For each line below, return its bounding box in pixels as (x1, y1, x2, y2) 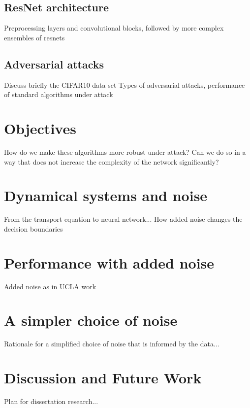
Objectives (4, 118, 76, 138)
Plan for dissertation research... (4, 396, 98, 406)
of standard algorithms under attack (4, 89, 113, 100)
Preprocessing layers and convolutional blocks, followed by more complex (4, 23, 224, 33)
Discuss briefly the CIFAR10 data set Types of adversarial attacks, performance (4, 79, 245, 90)
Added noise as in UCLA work (4, 281, 96, 291)
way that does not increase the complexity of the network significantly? (4, 156, 219, 167)
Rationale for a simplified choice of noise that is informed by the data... (4, 339, 219, 349)
